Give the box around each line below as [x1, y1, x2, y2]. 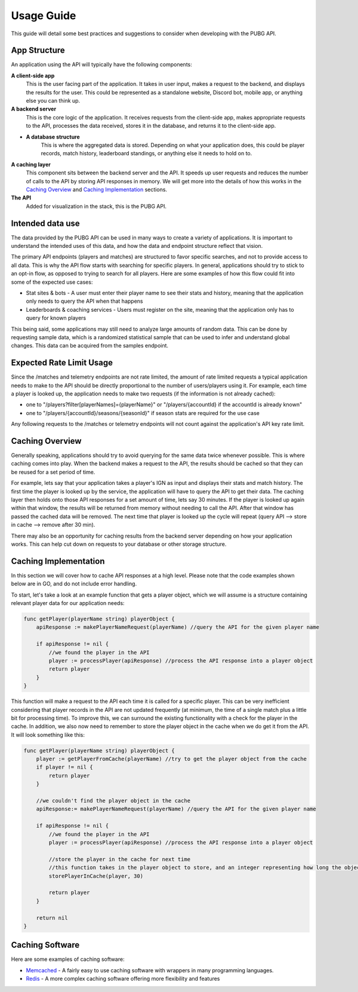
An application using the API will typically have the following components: [11, 61, 192, 68]
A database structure [26, 133, 80, 140]
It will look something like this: [11, 731, 85, 738]
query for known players [26, 314, 87, 322]
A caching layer [11, 161, 51, 168]
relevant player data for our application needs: [11, 600, 125, 607]
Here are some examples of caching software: [11, 956, 125, 963]
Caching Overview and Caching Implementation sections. [26, 186, 167, 193]
